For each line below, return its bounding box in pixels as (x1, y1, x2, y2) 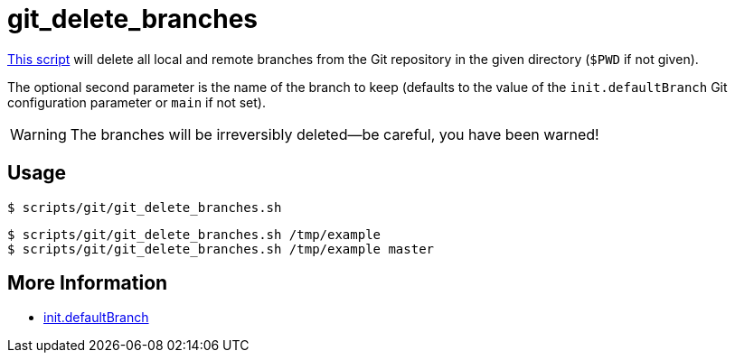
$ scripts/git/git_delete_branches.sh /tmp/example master (7, 241, 435, 256)
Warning (10, 125, 67, 143)
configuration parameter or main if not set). (7, 94, 266, 110)
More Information (7, 272, 168, 295)
